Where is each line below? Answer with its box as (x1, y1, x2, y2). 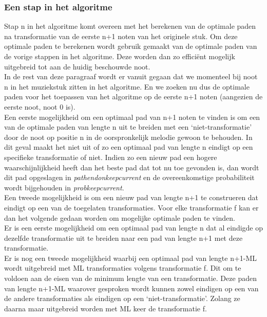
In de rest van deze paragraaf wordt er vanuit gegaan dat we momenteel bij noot (4, 71, 258, 82)
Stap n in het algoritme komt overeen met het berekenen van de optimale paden (4, 21, 256, 31)
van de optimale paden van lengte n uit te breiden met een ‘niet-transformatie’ (4, 121, 252, 132)
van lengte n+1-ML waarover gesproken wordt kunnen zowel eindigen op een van (4, 283, 259, 293)
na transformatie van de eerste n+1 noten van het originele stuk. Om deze (4, 30, 238, 41)
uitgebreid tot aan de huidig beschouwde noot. (4, 61, 150, 72)
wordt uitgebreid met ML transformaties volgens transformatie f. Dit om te (4, 262, 241, 273)
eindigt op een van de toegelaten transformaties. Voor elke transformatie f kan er (4, 202, 259, 213)
